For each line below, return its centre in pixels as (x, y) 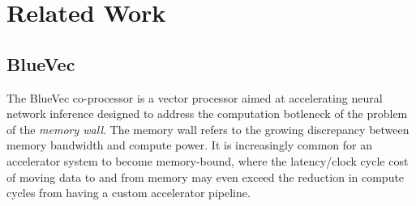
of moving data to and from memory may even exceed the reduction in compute (206, 177)
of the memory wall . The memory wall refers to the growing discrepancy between (208, 129)
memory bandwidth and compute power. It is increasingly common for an (190, 145)
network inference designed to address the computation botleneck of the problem (207, 114)
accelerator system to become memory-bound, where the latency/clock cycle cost (208, 160)
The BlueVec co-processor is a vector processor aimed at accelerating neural (195, 97)
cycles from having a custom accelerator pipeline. (129, 193)
